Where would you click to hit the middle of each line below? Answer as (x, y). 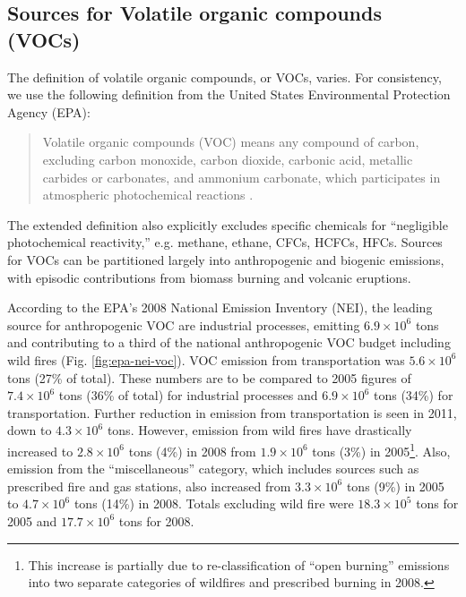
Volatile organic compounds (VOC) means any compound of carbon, (231, 142)
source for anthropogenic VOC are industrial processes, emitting (184, 324)
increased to (40, 451)
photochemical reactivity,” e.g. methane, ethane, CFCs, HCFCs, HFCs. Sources (225, 242)
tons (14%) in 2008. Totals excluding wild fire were (214, 503)
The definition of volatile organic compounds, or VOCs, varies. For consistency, (224, 77)
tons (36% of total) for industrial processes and (188, 395)
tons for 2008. (156, 520)
